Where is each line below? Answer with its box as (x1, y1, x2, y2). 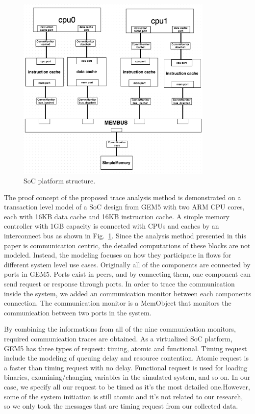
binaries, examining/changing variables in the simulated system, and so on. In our (4, 372, 251, 382)
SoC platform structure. (24, 176, 96, 186)
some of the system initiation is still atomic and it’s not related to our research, (4, 391, 243, 401)
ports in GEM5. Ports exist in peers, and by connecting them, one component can (4, 269, 251, 279)
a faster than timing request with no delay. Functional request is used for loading (4, 362, 248, 372)
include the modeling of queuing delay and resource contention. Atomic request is (4, 353, 249, 363)
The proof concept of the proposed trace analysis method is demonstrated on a (4, 192, 241, 202)
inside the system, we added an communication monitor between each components (4, 288, 251, 298)
